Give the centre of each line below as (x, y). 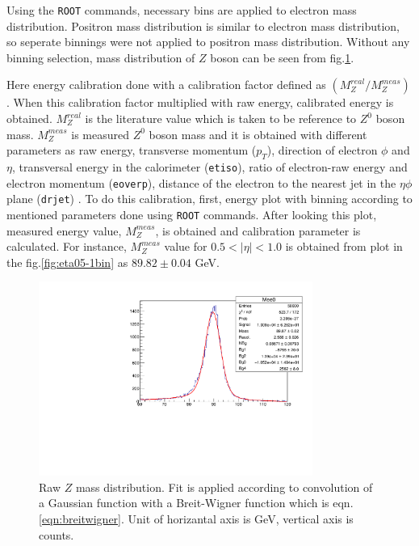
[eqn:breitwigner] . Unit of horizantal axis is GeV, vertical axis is (196, 518)
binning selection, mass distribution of (101, 57)
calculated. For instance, (67, 246)
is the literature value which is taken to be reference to (221, 119)
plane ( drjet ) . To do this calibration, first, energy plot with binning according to (209, 199)
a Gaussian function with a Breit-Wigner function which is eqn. (196, 503)
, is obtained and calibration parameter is (258, 230)
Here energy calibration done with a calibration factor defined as (166, 85)
